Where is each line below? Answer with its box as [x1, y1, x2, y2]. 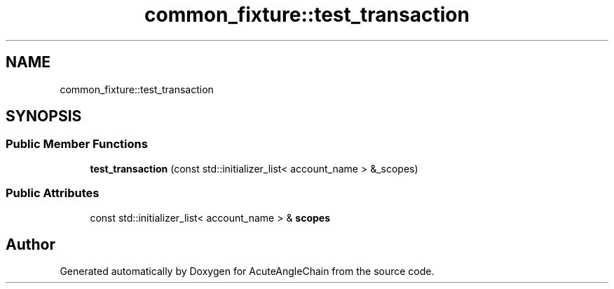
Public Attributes [6, 186, 100, 201]
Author [6, 235, 55, 253]
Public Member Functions [6, 137, 148, 152]
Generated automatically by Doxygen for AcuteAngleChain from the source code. [60, 265, 435, 278]
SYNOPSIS [6, 107, 82, 126]
